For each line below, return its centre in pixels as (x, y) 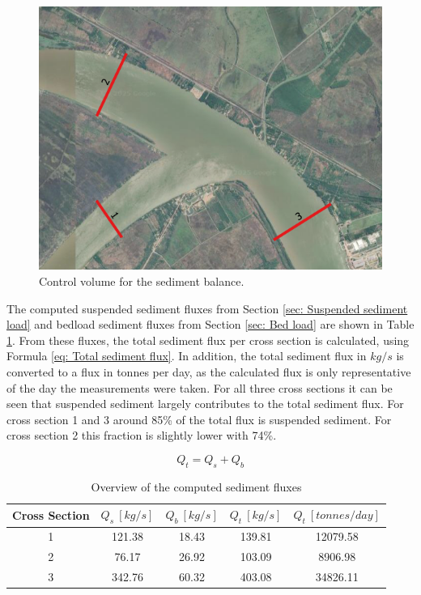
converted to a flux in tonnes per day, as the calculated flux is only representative (209, 371)
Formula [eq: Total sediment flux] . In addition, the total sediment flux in (187, 356)
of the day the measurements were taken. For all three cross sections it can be (200, 387)
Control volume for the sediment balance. (142, 280)
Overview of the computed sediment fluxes (196, 486)
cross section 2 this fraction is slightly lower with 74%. (142, 435)
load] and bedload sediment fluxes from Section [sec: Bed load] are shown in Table (210, 324)
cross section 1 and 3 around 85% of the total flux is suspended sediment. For (199, 419)
